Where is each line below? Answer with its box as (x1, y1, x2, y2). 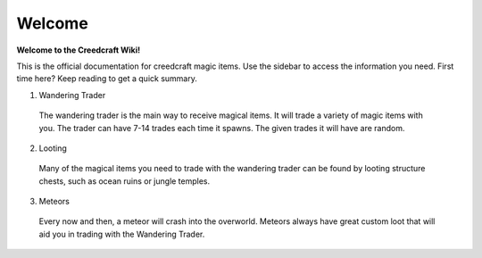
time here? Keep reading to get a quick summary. (16, 73, 198, 84)
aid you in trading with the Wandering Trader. (38, 229, 205, 239)
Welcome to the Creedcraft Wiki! (16, 45, 141, 55)
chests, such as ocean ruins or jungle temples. (38, 175, 211, 187)
